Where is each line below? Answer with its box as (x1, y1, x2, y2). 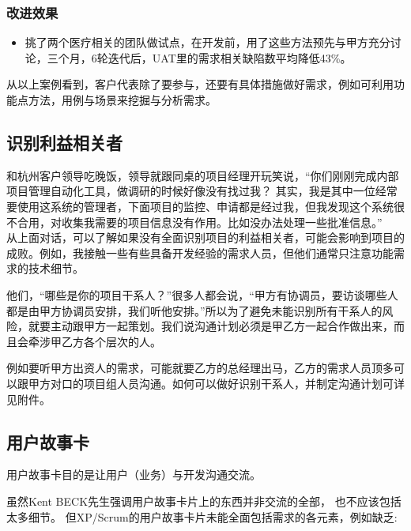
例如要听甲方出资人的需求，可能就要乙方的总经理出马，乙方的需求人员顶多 (6, 360, 394, 376)
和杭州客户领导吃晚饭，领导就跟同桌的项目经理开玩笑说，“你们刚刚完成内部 (6, 167, 399, 183)
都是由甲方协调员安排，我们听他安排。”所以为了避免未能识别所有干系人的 (6, 302, 383, 318)
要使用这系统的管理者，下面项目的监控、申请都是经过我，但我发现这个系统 (6, 198, 394, 214)
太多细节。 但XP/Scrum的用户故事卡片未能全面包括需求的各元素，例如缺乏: (6, 508, 398, 525)
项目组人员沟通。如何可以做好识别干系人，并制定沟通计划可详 (83, 375, 405, 391)
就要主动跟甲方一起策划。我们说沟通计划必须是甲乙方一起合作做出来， (28, 318, 394, 334)
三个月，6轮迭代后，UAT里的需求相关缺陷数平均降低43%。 (47, 49, 352, 66)
